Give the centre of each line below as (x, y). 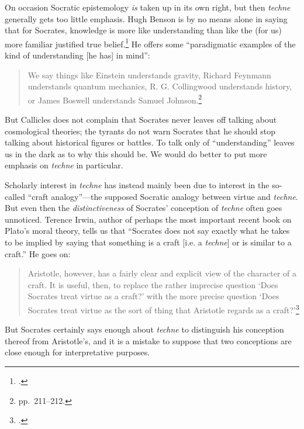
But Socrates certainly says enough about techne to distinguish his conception (144, 329)
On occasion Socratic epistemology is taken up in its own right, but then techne (148, 7)
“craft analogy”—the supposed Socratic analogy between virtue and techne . (163, 196)
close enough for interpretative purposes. (77, 352)
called (15, 196)
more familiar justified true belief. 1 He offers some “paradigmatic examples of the (150, 43)
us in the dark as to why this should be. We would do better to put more (136, 153)
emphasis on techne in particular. (64, 165)
